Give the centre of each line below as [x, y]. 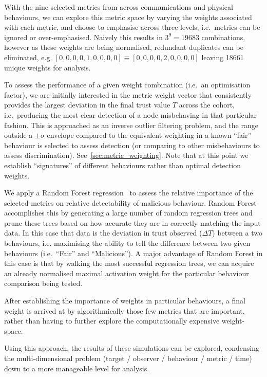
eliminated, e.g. [28, 57]
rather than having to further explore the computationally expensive [112, 321]
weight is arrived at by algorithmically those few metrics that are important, [125, 310]
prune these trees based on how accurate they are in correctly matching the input [132, 222]
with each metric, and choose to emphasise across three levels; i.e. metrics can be [132, 27]
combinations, [223, 37]
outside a [18, 135]
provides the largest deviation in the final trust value [87, 105]
